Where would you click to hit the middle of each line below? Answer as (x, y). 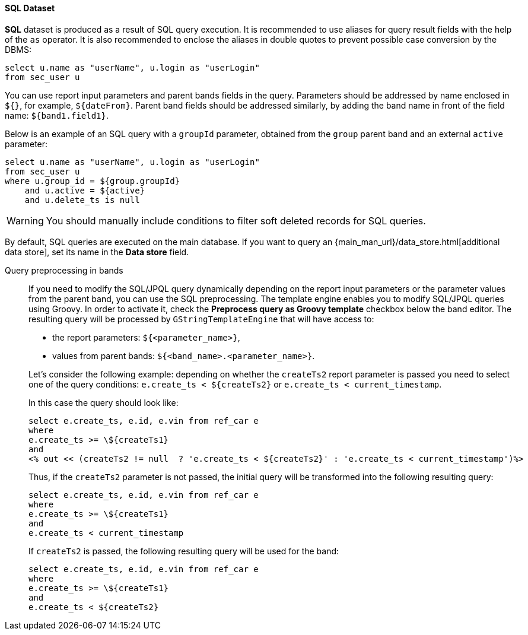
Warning (25, 220)
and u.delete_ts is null (82, 200)
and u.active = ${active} (85, 190)
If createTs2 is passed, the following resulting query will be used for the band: (184, 551)
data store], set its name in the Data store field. (97, 252)
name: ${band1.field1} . (57, 115)
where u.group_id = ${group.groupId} (93, 181)
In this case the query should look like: (104, 402)
